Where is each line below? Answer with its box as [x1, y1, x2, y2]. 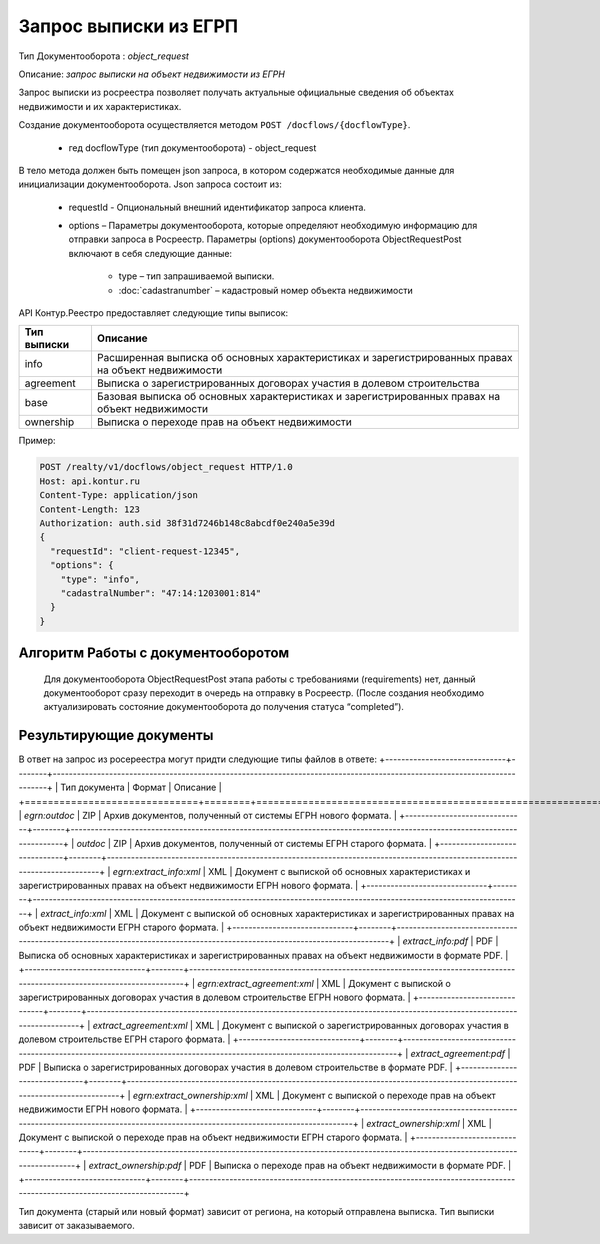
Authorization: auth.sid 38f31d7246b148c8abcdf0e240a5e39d [39, 517, 335, 529]
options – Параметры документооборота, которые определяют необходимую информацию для [68, 220, 478, 232]
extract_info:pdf [402, 935, 469, 947]
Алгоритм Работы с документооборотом [18, 645, 290, 662]
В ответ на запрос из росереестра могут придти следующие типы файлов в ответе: [18, 753, 377, 765]
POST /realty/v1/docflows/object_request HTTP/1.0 [39, 461, 294, 473]
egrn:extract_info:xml [112, 865, 201, 877]
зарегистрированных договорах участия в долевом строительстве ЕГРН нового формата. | [18, 991, 411, 1004]
